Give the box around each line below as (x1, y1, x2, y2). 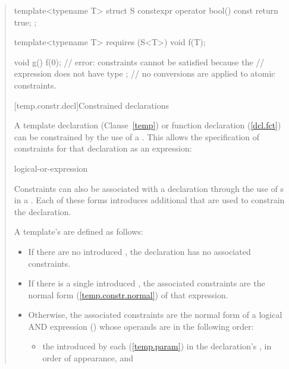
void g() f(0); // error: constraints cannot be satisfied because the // (14, 55, 265, 68)
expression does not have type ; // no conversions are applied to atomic (14, 67, 275, 80)
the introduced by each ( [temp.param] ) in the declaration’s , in (42, 340, 272, 352)
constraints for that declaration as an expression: (14, 142, 192, 154)
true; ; (14, 15, 37, 28)
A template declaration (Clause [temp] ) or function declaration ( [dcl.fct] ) (14, 119, 281, 131)
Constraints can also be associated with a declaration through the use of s (14, 182, 284, 194)
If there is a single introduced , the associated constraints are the (28, 277, 265, 289)
